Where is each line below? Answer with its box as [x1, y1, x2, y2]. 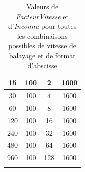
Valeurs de [26, 1, 59, 11]
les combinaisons [17, 30, 68, 41]
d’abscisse [27, 60, 57, 70]
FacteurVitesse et [16, 11, 69, 21]
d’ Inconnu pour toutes [8, 21, 77, 31]
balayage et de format [9, 50, 76, 60]
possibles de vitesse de [8, 40, 77, 51]
